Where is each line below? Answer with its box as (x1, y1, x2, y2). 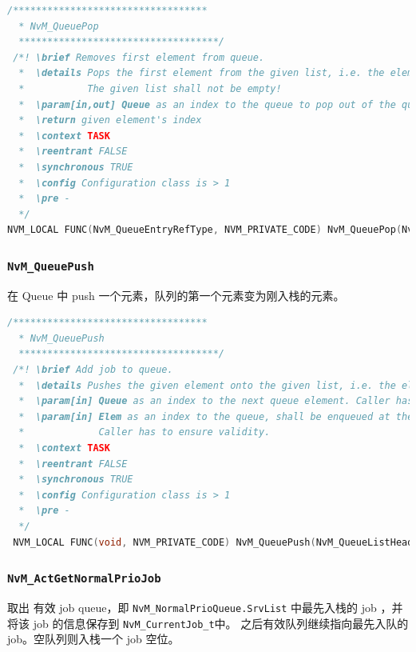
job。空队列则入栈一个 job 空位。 (7, 630, 180, 647)
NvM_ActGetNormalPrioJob (7, 572, 161, 586)
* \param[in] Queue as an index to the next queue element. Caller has (18, 395, 414, 407)
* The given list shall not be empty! (18, 82, 282, 94)
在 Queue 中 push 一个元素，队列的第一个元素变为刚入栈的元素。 (7, 286, 345, 303)
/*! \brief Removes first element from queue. (13, 51, 265, 63)
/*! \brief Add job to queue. (13, 364, 173, 376)
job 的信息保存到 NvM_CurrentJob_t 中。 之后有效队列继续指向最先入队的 (33, 614, 409, 631)
